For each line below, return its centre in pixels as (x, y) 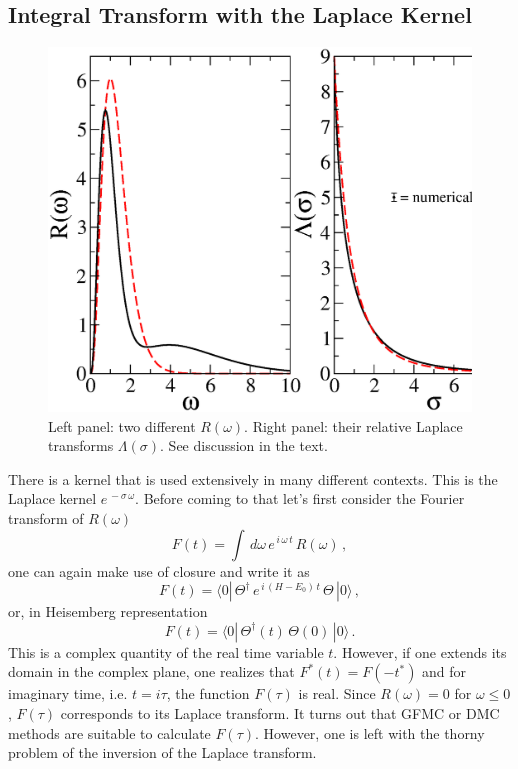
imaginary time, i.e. (68, 693)
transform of (46, 517)
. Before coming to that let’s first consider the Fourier (300, 498)
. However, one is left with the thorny (370, 732)
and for (444, 671)
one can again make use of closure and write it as (159, 570)
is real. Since (337, 693)
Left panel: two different (122, 425)
